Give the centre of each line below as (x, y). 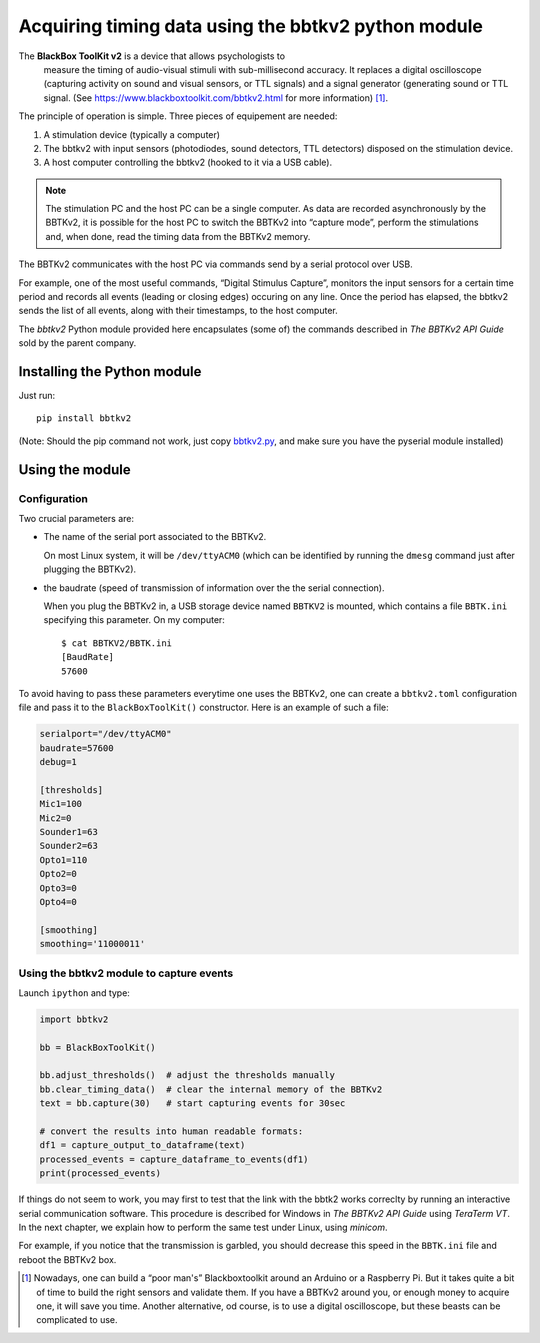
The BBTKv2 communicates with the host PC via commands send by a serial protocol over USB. (216, 264)
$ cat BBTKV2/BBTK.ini (117, 643)
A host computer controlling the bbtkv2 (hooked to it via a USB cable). (188, 162)
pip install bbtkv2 (84, 418)
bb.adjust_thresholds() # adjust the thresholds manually (187, 1075)
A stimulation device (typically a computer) (131, 134)
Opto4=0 (58, 901)
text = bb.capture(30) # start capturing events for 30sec (192, 1103)
